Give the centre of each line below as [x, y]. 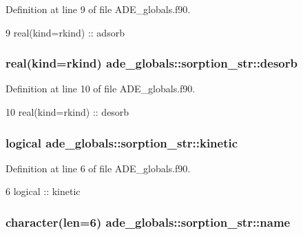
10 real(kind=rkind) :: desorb [67, 112]
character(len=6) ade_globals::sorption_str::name [148, 222]
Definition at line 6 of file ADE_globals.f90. [98, 168]
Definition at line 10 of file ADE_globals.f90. [101, 89]
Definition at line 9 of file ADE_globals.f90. [98, 9]
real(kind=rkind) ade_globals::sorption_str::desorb [151, 63]
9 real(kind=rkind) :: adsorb [65, 32]
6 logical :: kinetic [43, 191]
